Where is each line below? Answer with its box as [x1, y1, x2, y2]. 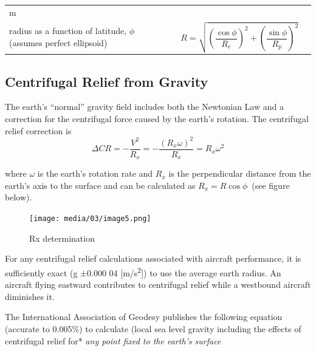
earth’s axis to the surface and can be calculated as [5, 179, 196, 191]
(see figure [252, 179, 290, 191]
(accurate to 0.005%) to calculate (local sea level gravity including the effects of [5, 322, 301, 335]
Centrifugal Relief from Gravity [5, 72, 208, 90]
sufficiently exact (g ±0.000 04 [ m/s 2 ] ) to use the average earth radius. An [5, 264, 281, 279]
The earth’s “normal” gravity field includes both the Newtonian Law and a [5, 100, 284, 113]
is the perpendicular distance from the [168, 167, 311, 180]
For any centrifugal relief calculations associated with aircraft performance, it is [5, 252, 301, 265]
